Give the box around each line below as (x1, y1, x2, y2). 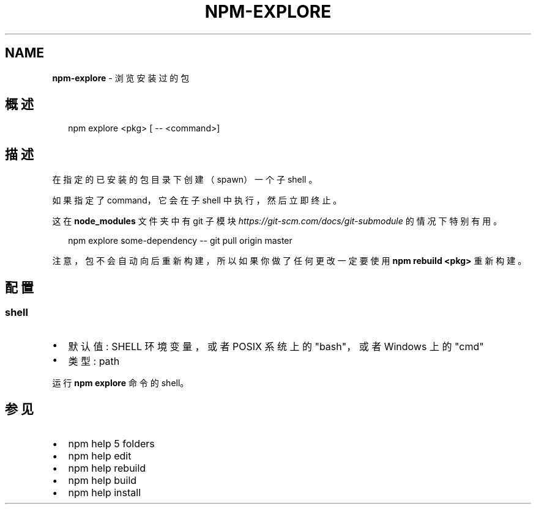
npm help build (68, 474, 137, 487)
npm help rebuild (68, 462, 146, 475)
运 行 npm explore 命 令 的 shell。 (52, 377, 189, 388)
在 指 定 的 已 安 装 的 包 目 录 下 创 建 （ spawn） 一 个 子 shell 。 (52, 174, 318, 185)
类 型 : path (68, 354, 120, 367)
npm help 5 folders (68, 438, 155, 450)
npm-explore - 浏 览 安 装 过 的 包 (52, 72, 190, 83)
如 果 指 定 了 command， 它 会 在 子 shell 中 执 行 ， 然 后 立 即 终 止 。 (52, 195, 342, 206)
